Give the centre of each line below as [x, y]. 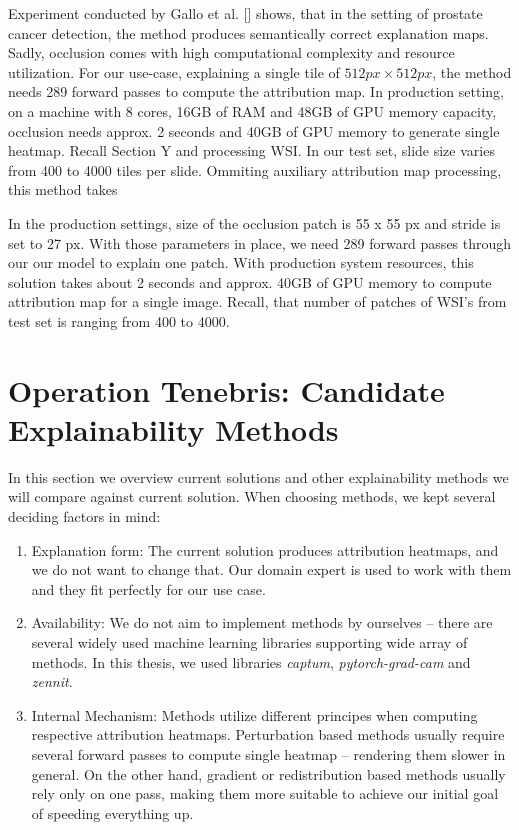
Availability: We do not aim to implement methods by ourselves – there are [262, 622]
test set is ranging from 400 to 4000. [119, 320]
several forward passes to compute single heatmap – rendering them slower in [268, 753]
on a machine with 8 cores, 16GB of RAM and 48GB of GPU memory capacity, [252, 110]
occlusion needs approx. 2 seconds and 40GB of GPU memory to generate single [254, 130]
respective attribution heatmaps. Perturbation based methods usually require [268, 734]
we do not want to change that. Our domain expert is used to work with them [271, 569]
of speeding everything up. [112, 812]
